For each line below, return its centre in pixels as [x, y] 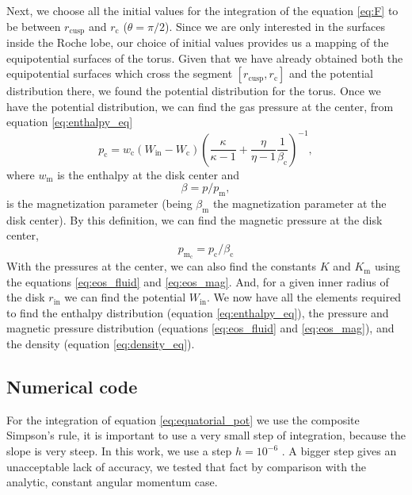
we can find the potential [125, 297]
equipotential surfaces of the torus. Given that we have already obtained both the [205, 58]
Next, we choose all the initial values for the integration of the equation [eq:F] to [202, 10]
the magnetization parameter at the [299, 203]
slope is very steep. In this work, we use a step [119, 451]
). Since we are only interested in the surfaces [275, 26]
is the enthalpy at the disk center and [149, 174]
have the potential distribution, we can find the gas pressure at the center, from [200, 106]
